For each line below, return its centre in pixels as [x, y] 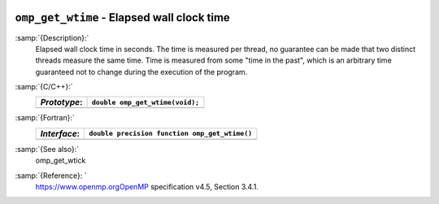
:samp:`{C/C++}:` [44, 87]
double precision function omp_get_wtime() [171, 134]
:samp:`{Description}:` [52, 37]
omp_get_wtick [61, 161]
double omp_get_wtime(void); [146, 102]
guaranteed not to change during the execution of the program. [141, 72]
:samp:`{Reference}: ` [51, 176]
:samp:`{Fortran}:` [45, 118]
